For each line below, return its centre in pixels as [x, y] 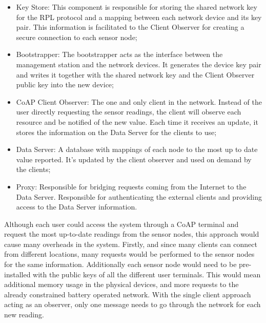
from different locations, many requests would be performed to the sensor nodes [129, 254]
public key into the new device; [65, 84]
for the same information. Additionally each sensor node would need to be [120, 264]
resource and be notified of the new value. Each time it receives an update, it [137, 121]
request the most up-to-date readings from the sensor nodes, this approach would [132, 234]
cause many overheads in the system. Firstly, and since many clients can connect [131, 244]
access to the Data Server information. [77, 207]
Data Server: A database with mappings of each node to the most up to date [137, 149]
